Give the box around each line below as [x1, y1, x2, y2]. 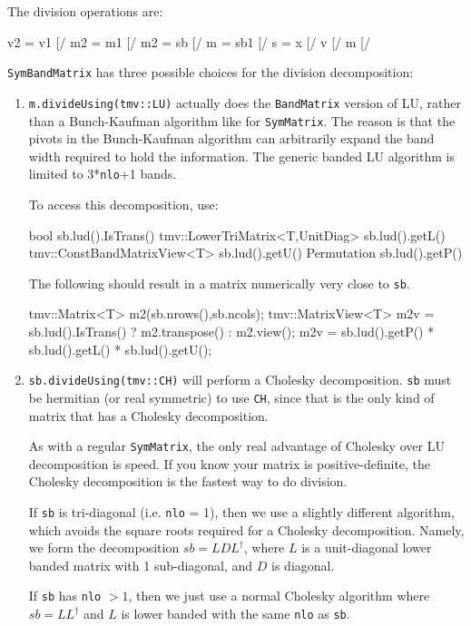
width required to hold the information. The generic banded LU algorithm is [28, 146, 455, 165]
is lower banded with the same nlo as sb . [121, 604, 350, 623]
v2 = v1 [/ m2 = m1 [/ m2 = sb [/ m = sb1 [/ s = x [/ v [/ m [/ [7, 32, 370, 51]
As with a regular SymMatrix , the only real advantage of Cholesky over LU [28, 436, 445, 455]
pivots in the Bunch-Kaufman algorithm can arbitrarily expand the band [28, 129, 435, 148]
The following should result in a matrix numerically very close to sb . [28, 273, 410, 292]
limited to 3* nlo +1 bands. [28, 164, 177, 183]
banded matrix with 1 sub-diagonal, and [28, 555, 253, 574]
